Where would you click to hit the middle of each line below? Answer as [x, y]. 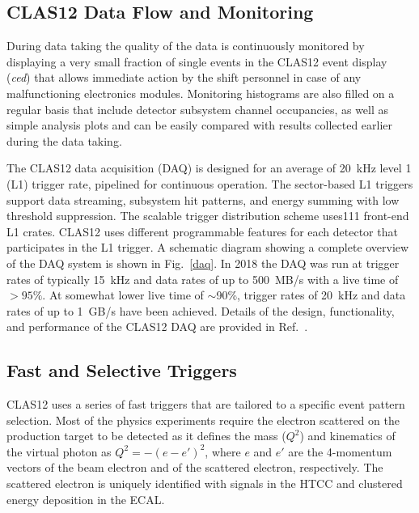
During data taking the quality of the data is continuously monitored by [186, 46]
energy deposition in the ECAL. [86, 499]
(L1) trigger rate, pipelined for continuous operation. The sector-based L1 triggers [210, 183]
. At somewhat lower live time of [123, 295]
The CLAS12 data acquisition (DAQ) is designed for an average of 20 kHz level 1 [209, 168]
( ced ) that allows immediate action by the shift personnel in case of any [184, 77]
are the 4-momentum [340, 451]
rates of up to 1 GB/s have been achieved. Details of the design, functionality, [201, 310]
